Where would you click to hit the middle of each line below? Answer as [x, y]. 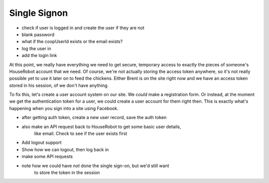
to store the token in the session [67, 172]
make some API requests [47, 157]
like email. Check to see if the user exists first [81, 133]
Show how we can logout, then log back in [65, 149]
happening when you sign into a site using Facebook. [64, 108]
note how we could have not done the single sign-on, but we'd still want [95, 166]
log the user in [36, 48]
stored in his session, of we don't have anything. [59, 85]
